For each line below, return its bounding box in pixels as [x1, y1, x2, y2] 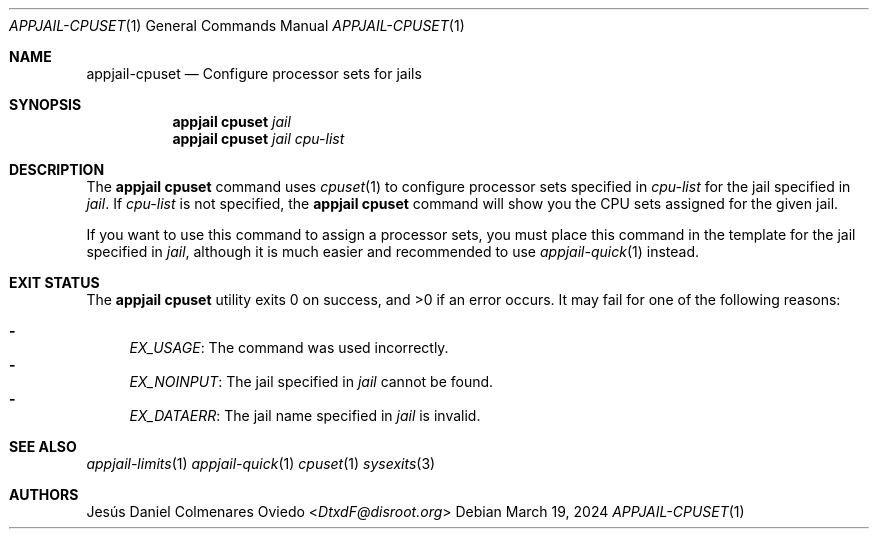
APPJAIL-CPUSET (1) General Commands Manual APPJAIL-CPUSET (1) [9, 17, 465, 34]
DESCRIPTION [9, 161, 105, 178]
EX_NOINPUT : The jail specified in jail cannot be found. [129, 373, 494, 390]
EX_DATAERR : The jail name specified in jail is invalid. [129, 407, 481, 424]
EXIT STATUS [9, 274, 100, 291]
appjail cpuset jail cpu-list [172, 130, 345, 147]
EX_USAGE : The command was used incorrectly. [129, 339, 449, 356]
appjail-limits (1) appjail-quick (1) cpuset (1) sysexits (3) [86, 455, 436, 472]
